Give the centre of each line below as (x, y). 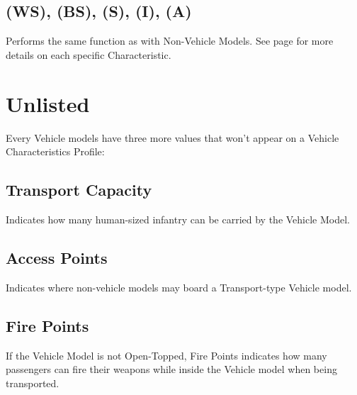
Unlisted (48, 103)
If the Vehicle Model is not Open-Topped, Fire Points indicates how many (166, 355)
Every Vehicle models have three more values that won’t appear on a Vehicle (172, 137)
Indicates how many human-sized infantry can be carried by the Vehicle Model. (178, 219)
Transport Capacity (79, 190)
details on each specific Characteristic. (89, 54)
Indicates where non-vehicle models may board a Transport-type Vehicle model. (179, 287)
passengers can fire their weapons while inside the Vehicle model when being (171, 369)
